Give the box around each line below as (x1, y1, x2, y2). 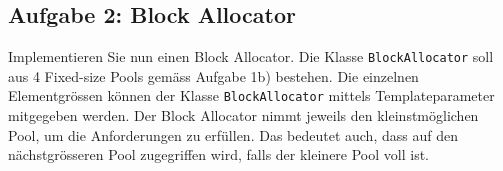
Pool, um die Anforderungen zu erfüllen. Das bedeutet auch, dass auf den (8, 124, 458, 145)
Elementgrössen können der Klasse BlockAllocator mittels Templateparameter (8, 85, 495, 106)
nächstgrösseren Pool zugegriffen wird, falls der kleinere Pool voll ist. (8, 144, 430, 165)
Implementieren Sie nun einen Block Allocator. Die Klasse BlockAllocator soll (8, 46, 494, 67)
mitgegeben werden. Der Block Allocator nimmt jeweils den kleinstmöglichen (8, 105, 479, 126)
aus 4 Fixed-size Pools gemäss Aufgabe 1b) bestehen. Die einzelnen (8, 65, 419, 86)
